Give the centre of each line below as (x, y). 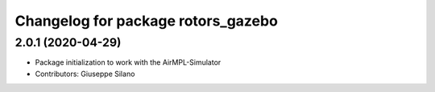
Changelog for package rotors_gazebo (146, 21)
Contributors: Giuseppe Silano (85, 74)
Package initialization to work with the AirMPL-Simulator (128, 62)
